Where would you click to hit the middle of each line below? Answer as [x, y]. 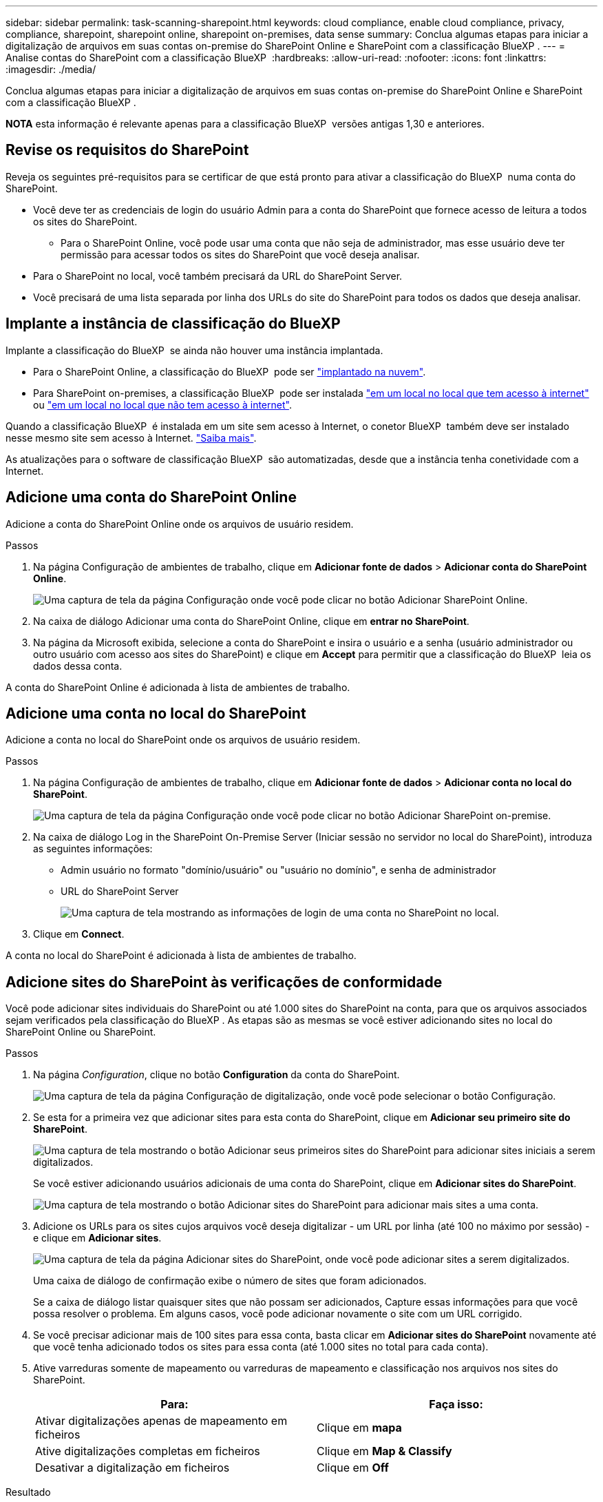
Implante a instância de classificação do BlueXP [173, 324]
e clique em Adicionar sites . [97, 1238]
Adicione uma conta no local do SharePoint [156, 713]
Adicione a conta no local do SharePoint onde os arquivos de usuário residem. [183, 740]
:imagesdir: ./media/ [51, 69]
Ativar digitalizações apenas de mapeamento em [161, 1421]
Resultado [28, 1492]
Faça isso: [456, 1405]
